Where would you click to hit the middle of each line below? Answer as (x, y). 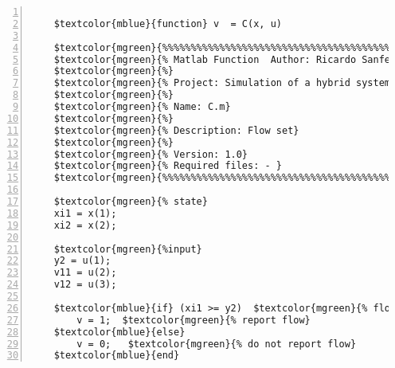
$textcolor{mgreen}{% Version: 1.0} (151, 154)
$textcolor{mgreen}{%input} (128, 249)
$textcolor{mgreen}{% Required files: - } (168, 166)
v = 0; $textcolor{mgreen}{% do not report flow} (217, 344)
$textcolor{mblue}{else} (119, 332)
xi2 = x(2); (85, 225)
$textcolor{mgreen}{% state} (131, 202)
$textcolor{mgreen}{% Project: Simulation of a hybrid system (222, 83)
